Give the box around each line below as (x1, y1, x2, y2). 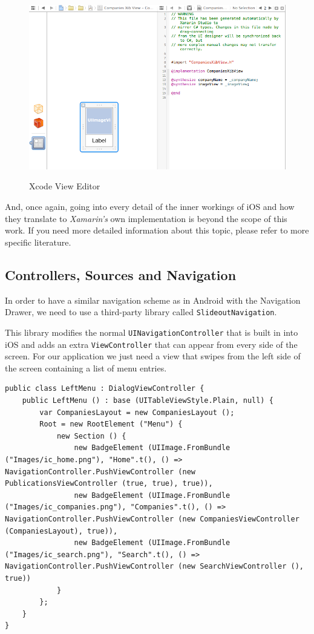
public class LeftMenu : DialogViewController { (5, 384, 204, 393)
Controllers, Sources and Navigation (5, 265, 237, 284)
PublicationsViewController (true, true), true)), (5, 479, 213, 488)
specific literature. (5, 235, 71, 248)
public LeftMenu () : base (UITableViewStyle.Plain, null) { (22, 396, 273, 405)
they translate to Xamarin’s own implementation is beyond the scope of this (5, 212, 287, 224)
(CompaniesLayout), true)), (5, 526, 118, 535)
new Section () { (56, 431, 126, 440)
